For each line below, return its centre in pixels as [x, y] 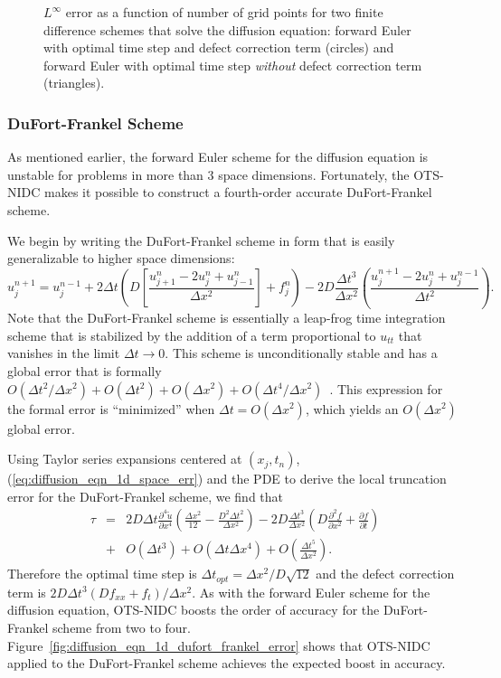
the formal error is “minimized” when [111, 408]
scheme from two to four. [122, 628]
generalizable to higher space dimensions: [121, 258]
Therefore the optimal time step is [102, 574]
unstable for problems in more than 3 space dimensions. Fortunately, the [208, 174]
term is [27, 592]
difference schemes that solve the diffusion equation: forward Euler [227, 29]
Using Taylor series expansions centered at [125, 459]
